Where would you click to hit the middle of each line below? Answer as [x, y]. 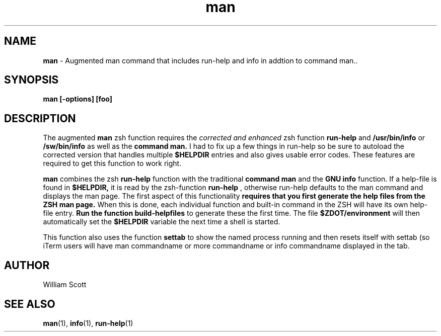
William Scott [65, 285]
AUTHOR [27, 265]
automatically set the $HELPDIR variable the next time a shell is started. [162, 222]
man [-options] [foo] [78, 99]
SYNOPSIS [31, 80]
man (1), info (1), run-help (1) [88, 323]
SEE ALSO [30, 304]
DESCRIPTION [40, 118]
